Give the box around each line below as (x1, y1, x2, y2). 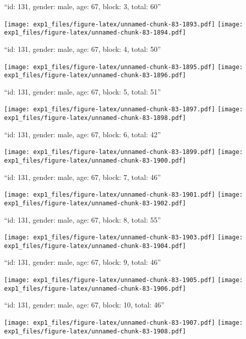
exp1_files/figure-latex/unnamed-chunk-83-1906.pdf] (4, 285, 186, 292)
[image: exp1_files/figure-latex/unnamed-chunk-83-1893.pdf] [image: (4, 20, 243, 28)
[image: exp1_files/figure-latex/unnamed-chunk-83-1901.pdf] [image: (4, 191, 243, 199)
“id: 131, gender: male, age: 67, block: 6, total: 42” (4, 129, 161, 139)
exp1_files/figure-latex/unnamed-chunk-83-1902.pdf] (4, 199, 186, 207)
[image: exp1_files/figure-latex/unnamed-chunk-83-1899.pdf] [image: (4, 148, 243, 156)
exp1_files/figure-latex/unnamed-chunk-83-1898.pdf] (4, 114, 186, 122)
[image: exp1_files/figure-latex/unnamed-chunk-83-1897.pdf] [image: (4, 106, 243, 113)
